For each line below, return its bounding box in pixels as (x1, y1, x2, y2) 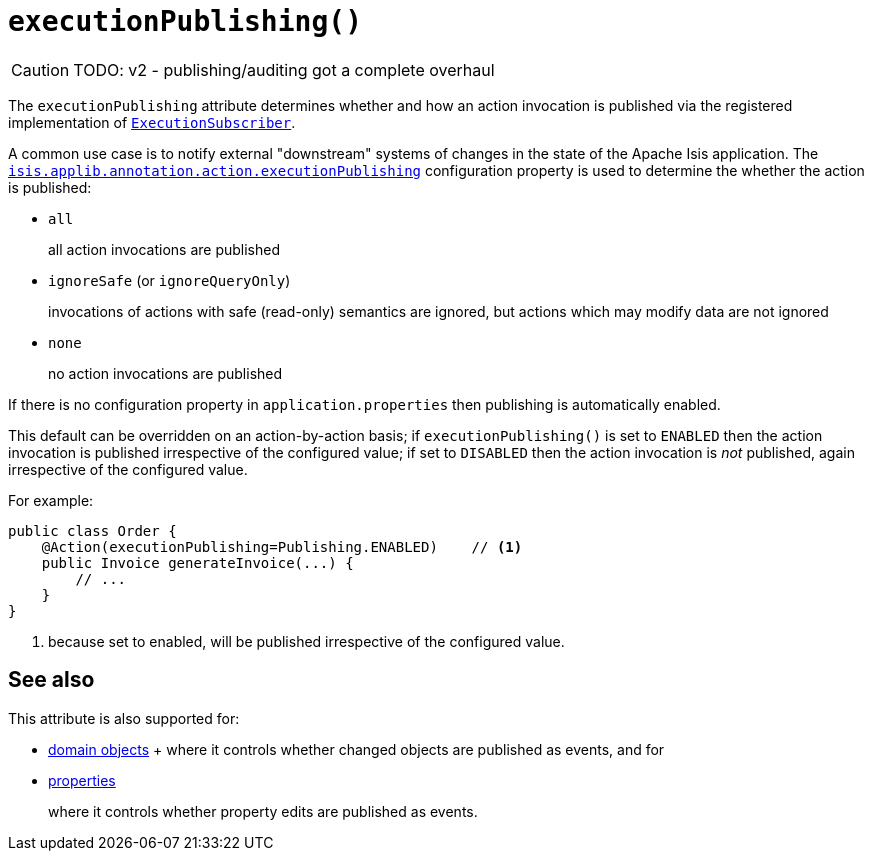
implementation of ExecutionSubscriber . (8, 113, 296, 131)
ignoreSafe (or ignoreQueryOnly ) (48, 271, 291, 289)
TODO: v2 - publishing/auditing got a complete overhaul (73, 59, 495, 80)
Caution (11, 59, 70, 80)
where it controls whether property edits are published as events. (48, 802, 478, 820)
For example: (8, 491, 94, 509)
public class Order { (8, 522, 177, 539)
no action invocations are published (48, 364, 283, 382)
